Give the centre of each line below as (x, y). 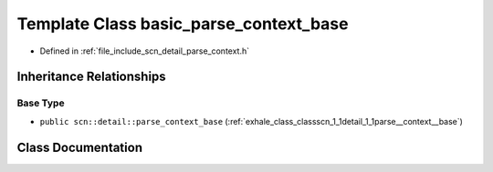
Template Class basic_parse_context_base (183, 24)
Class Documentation (80, 147)
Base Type (41, 103)
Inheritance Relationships (91, 77)
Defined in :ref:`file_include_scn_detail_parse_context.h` (145, 51)
